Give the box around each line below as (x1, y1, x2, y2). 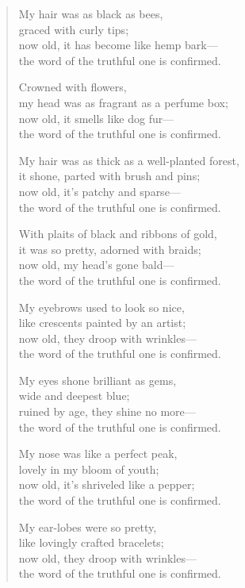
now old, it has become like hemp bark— (18, 37, 218, 53)
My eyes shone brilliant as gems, (18, 371, 177, 388)
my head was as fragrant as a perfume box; (18, 94, 228, 110)
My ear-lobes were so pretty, (18, 518, 157, 535)
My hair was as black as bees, (18, 6, 163, 21)
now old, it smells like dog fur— (18, 110, 174, 126)
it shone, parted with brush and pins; (18, 167, 201, 184)
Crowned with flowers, (18, 79, 127, 95)
